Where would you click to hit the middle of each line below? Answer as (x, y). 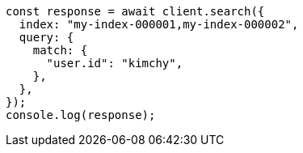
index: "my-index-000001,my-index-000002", (159, 24)
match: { (60, 50)
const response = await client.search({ (135, 11)
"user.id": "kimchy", (115, 63)
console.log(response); (81, 115)
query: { (46, 37)
